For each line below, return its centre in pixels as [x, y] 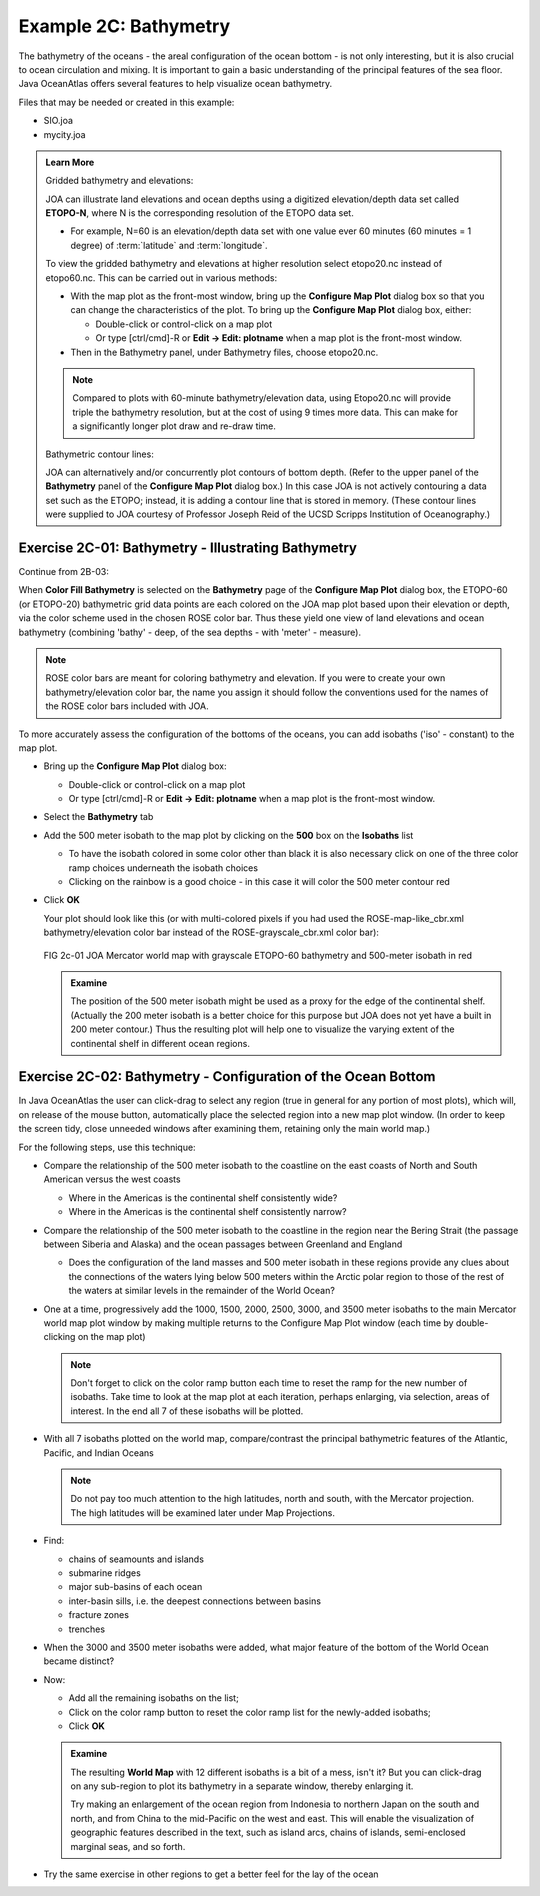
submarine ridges [105, 1573]
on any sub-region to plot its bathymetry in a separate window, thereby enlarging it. [242, 1786]
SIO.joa [58, 121]
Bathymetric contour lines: [99, 454]
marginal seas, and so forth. [128, 1846]
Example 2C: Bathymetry [124, 26]
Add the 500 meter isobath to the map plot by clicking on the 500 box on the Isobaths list [228, 835]
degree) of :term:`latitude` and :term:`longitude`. [169, 245]
